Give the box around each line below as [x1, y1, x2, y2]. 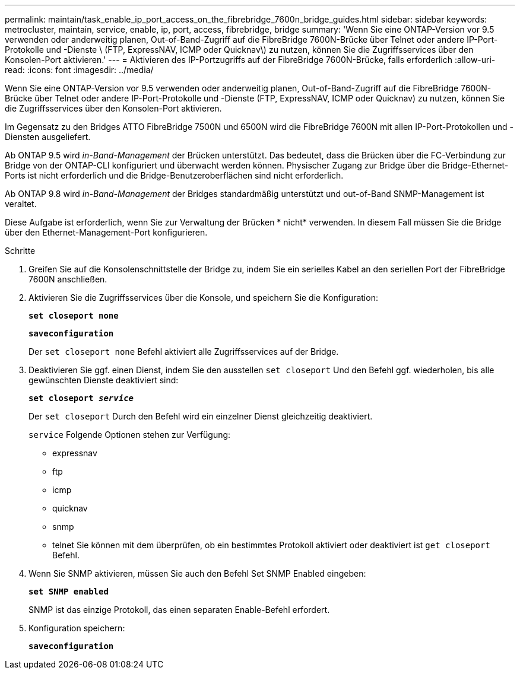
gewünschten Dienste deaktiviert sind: [28, 375, 179, 385]
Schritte [5, 246, 36, 256]
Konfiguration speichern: [28, 623, 125, 633]
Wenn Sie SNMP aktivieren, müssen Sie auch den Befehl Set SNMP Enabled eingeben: [28, 568, 366, 578]
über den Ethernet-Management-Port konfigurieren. [5, 227, 208, 237]
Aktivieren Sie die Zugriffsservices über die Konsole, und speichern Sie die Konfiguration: [28, 293, 378, 303]
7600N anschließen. [28, 274, 107, 284]
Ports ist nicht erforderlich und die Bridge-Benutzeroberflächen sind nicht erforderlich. [5, 170, 344, 180]
